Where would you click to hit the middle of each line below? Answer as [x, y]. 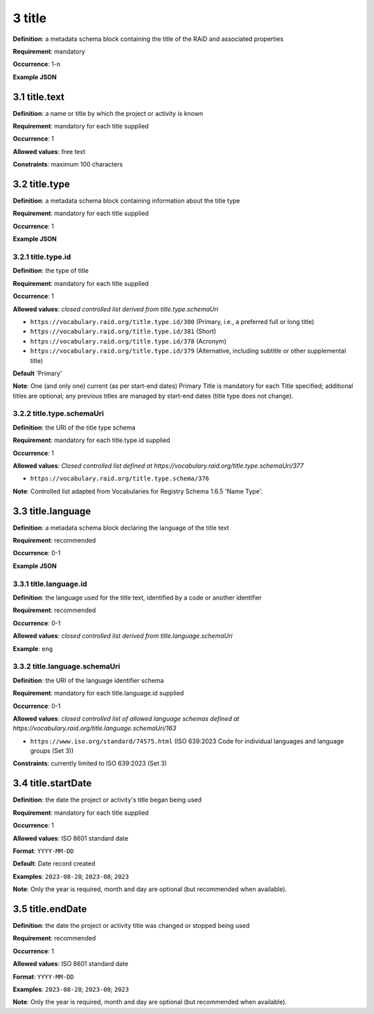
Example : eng [33, 648]
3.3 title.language [52, 511]
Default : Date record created [54, 863]
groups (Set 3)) [52, 751]
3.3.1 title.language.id [50, 584]
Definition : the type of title [51, 271]
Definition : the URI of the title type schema [74, 428]
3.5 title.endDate [50, 909]
